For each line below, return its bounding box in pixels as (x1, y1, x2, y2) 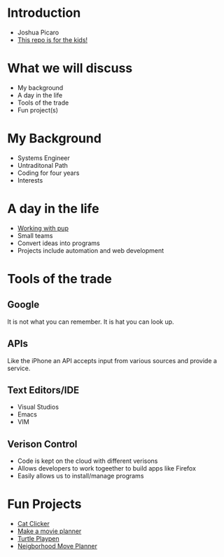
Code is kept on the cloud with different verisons (17, 457, 158, 465)
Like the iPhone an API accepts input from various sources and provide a (7, 356, 217, 365)
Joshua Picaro (17, 28, 59, 37)
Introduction (7, 5, 81, 21)
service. (7, 364, 31, 372)
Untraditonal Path (17, 161, 69, 169)
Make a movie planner (17, 527, 82, 535)
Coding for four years (17, 169, 80, 177)
